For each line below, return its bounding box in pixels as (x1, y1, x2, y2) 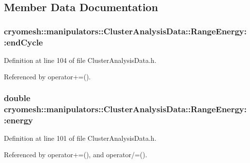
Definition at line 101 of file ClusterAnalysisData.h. (4, 133, 156, 143)
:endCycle (4, 36, 43, 48)
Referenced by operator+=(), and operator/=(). (4, 149, 147, 159)
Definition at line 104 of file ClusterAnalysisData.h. (4, 55, 156, 65)
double (4, 92, 31, 104)
